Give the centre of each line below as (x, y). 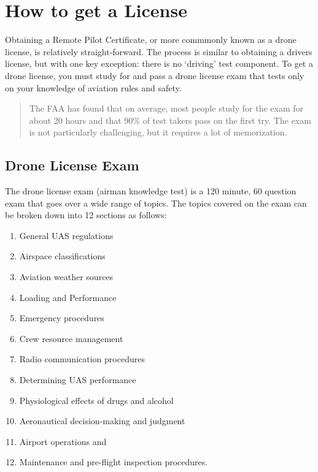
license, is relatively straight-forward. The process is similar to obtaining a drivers (159, 51)
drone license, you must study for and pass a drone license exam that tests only (155, 75)
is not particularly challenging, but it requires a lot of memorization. (158, 132)
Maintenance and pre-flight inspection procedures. (114, 462)
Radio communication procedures (82, 359)
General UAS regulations (66, 235)
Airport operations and (63, 441)
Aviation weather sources (66, 277)
